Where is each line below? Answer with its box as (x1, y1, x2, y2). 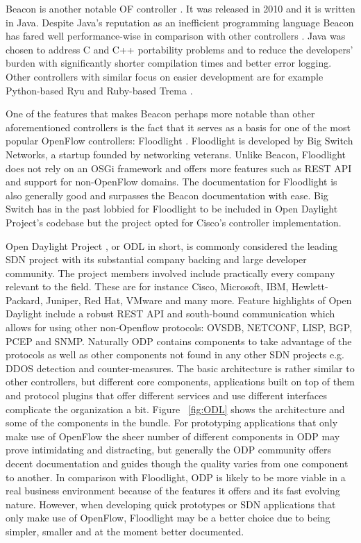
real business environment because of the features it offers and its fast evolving (6, 483, 340, 498)
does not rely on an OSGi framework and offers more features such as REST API (6, 160, 352, 175)
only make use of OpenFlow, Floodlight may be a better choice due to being (6, 510, 330, 525)
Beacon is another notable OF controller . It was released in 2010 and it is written (6, 1, 355, 15)
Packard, (6, 292, 43, 307)
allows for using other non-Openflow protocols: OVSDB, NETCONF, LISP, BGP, (6, 320, 353, 335)
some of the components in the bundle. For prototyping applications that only (6, 415, 338, 430)
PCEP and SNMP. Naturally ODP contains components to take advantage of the (6, 333, 352, 348)
